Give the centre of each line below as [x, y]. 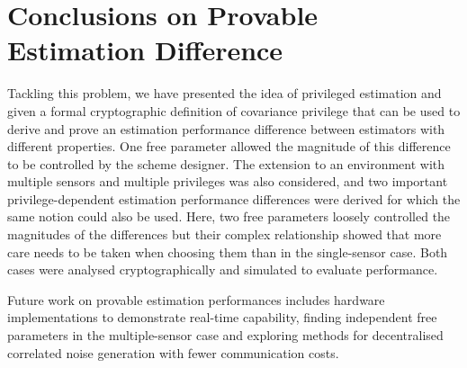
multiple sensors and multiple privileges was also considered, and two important [228, 181]
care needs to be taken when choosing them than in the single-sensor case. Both [228, 251]
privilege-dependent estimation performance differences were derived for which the [234, 198]
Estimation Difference [145, 50]
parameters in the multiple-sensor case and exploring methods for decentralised [225, 335]
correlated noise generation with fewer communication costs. [173, 352]
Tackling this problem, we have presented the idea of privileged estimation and [225, 93]
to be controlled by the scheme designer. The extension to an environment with [226, 163]
